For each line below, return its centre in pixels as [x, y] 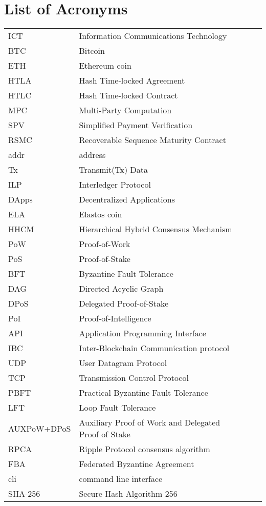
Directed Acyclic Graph [121, 289]
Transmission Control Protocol [134, 378]
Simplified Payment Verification [136, 125]
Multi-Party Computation [125, 110]
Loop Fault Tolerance [117, 408]
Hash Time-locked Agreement [132, 80]
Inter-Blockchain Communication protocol [154, 348]
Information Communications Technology [153, 36]
